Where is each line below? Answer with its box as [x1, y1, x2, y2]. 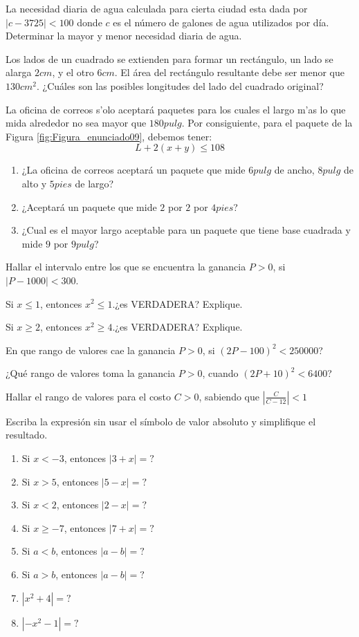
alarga [6, 65, 32, 80]
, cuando [202, 366, 239, 380]
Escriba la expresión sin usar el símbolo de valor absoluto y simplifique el [6, 414, 316, 428]
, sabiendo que [199, 389, 259, 403]
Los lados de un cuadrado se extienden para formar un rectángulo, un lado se [6, 51, 333, 66]
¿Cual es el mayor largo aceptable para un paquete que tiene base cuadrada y [21, 223, 351, 237]
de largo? [75, 176, 114, 190]
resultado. [6, 427, 48, 442]
